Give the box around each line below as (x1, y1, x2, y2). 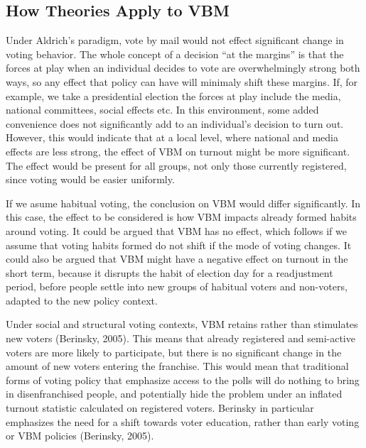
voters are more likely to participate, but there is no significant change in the (6, 344, 342, 359)
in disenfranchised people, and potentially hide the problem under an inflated (6, 386, 343, 401)
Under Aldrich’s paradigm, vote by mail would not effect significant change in (6, 33, 344, 48)
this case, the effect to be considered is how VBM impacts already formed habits (6, 209, 357, 224)
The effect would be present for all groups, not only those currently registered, (6, 158, 347, 173)
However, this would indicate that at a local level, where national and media (6, 130, 338, 145)
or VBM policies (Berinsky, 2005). (6, 428, 154, 443)
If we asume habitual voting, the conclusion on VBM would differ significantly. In (6, 195, 361, 210)
